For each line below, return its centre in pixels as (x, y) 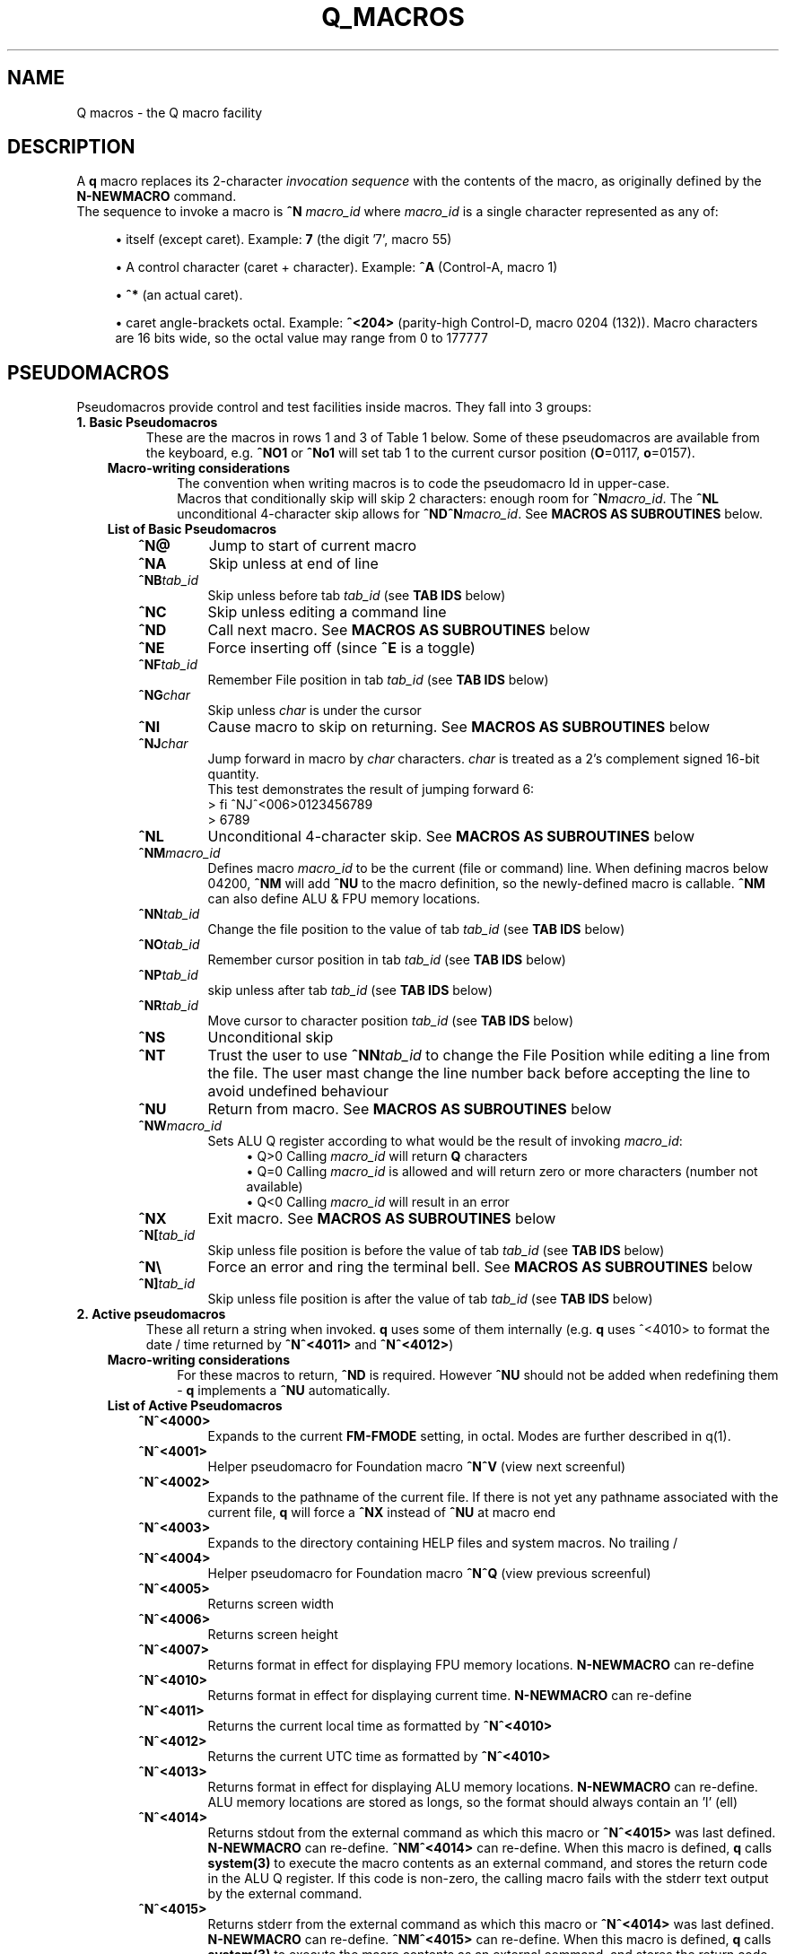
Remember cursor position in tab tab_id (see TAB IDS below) (387, 960)
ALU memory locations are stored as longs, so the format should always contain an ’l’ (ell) (473, 1802)
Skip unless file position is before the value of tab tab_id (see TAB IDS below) (436, 1251)
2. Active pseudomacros (151, 1314)
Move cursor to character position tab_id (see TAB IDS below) (391, 1021)
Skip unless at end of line (293, 564)
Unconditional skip (271, 1038)
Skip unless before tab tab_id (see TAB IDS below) (357, 596)
